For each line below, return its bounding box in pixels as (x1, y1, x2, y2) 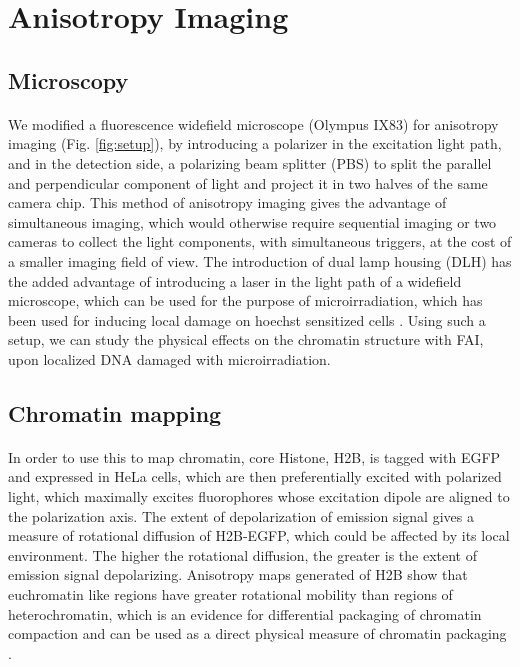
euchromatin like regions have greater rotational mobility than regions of (8, 584, 453, 604)
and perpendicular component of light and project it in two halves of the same (8, 172, 488, 193)
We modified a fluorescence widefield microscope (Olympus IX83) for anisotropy (8, 113, 499, 134)
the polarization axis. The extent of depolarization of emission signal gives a (8, 505, 474, 526)
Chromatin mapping (8, 397, 222, 428)
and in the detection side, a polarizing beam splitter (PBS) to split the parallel (8, 152, 492, 173)
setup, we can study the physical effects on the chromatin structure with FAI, (8, 329, 484, 350)
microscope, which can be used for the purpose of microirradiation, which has (8, 290, 483, 311)
